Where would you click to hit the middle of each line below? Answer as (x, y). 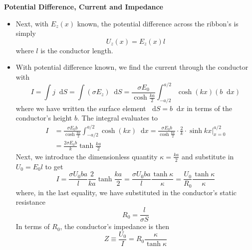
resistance (31, 202)
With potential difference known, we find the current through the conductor (132, 67)
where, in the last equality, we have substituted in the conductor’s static (126, 192)
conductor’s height (44, 118)
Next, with (32, 23)
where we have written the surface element (81, 108)
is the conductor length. (77, 50)
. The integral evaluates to (118, 118)
